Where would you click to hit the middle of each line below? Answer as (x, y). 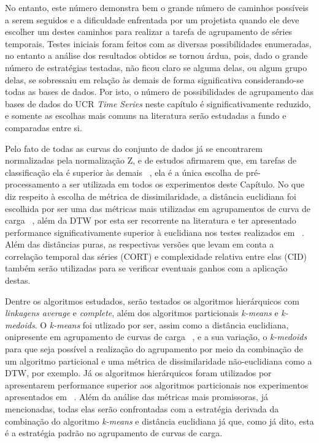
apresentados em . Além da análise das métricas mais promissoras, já (136, 397)
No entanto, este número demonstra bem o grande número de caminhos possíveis (157, 7)
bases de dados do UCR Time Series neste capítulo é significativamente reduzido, (158, 103)
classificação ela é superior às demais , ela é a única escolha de (124, 172)
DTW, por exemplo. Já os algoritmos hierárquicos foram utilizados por (138, 373)
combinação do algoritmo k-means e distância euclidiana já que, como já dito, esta (159, 421)
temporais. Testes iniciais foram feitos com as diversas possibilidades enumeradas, (158, 43)
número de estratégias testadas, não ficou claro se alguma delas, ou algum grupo (156, 67)
